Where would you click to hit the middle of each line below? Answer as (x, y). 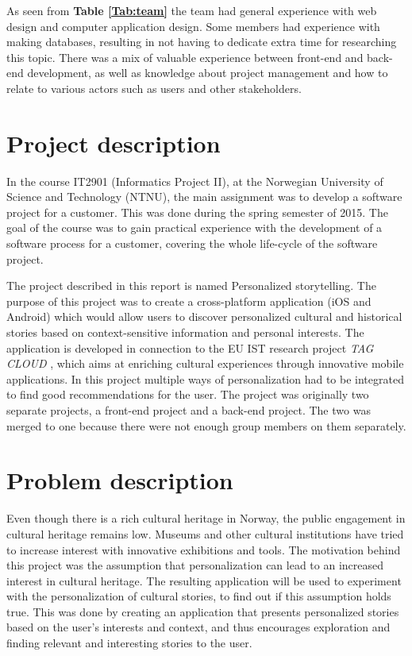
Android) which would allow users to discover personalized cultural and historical (204, 316)
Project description (114, 143)
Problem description (120, 480)
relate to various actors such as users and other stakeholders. (154, 88)
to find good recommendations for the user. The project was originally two (188, 394)
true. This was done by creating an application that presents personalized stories (203, 611)
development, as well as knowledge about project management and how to (208, 73)
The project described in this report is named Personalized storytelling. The (191, 286)
